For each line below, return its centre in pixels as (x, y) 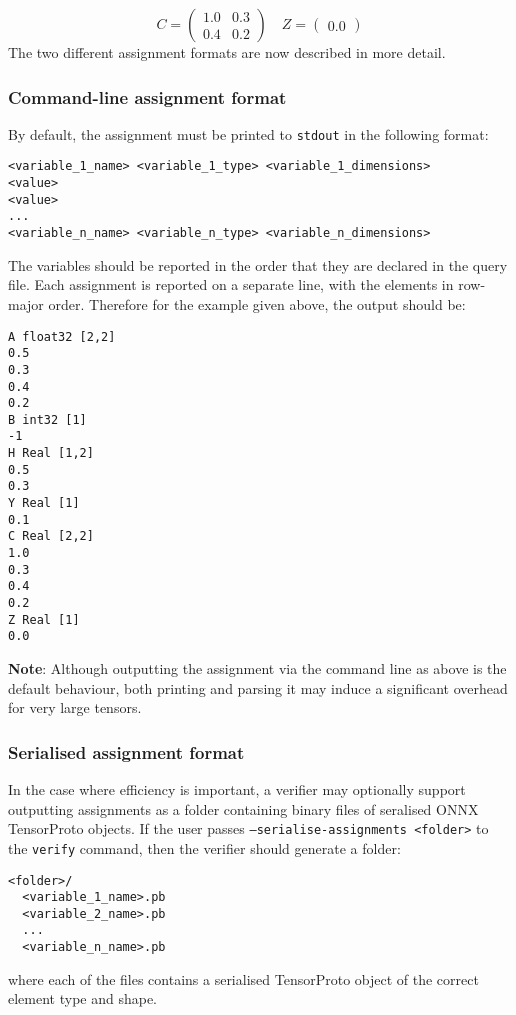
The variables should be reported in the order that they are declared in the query (258, 264)
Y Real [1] (44, 503)
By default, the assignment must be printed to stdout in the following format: (248, 133)
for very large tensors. (75, 707)
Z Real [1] (44, 619)
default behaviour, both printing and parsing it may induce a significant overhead (258, 687)
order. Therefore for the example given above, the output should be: (257, 303)
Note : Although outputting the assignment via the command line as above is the (257, 668)
